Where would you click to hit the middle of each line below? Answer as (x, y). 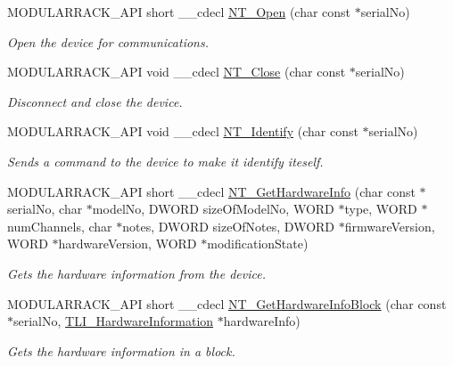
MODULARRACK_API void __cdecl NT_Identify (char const (183, 131)
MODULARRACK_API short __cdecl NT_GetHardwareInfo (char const (211, 191)
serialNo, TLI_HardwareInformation (114, 321)
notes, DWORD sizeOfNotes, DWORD (229, 226)
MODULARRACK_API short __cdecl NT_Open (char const (179, 12)
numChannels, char (60, 226)
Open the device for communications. (108, 41)
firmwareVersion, (390, 226)
